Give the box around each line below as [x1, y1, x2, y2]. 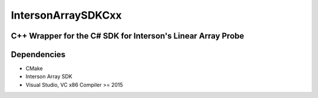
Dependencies [11, 50, 66, 60]
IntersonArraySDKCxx [11, 9, 122, 22]
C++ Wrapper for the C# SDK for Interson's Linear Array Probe [11, 31, 244, 41]
